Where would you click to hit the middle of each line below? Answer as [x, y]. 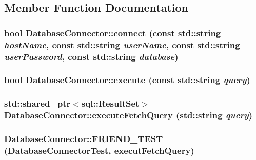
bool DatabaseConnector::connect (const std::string [113, 33]
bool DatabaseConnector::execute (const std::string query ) [127, 80]
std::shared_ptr [37, 103]
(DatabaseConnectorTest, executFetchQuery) [99, 150]
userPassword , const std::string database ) [91, 56]
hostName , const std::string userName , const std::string [122, 44]
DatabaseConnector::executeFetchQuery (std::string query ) [129, 115]
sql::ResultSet [110, 103]
